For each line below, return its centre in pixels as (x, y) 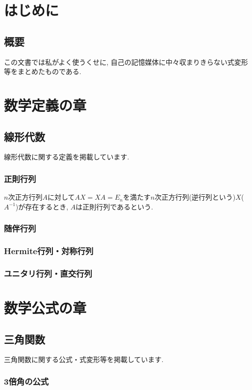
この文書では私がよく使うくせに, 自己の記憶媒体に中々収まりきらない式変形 (126, 62)
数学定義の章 (45, 105)
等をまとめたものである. (43, 71)
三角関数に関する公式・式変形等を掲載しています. (84, 359)
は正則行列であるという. (114, 206)
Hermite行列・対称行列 (49, 251)
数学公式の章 (45, 308)
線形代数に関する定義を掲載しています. (67, 157)
